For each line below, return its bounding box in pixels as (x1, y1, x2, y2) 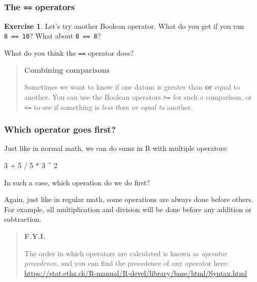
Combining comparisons (24, 64, 110, 75)
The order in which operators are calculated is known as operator (24, 248, 227, 258)
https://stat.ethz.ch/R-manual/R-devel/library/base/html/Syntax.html (24, 267, 247, 278)
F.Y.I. (24, 230, 46, 241)
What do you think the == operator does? (4, 48, 134, 58)
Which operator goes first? (4, 123, 116, 136)
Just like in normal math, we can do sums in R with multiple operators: (4, 143, 228, 153)
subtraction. (4, 214, 42, 224)
